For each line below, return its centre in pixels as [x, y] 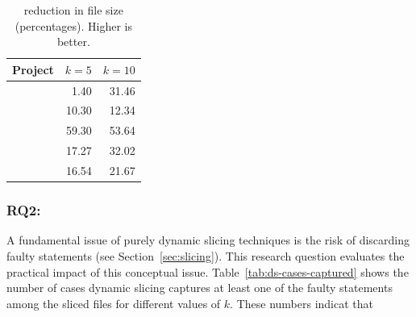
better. [73, 42]
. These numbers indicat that [302, 303]
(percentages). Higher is [74, 25]
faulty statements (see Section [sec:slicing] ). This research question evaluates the [206, 255]
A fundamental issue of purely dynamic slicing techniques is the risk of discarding [208, 240]
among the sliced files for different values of [114, 303]
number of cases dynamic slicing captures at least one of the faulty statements [200, 288]
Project [33, 69]
